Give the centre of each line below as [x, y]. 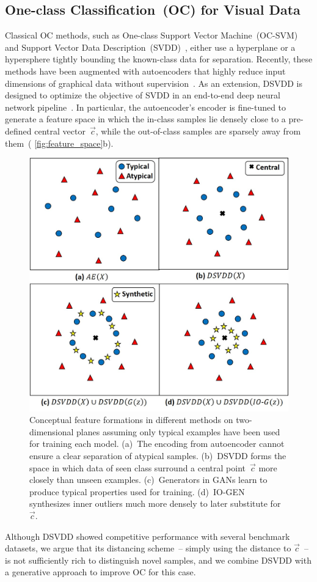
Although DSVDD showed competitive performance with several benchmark [148, 536]
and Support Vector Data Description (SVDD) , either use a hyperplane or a [150, 47]
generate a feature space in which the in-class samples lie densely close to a [145, 119]
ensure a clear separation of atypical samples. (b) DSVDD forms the [158, 455]
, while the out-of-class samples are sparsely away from [198, 131]
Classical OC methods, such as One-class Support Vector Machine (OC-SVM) [151, 35]
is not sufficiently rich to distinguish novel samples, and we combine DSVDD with [158, 560]
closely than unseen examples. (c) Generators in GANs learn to [148, 480]
